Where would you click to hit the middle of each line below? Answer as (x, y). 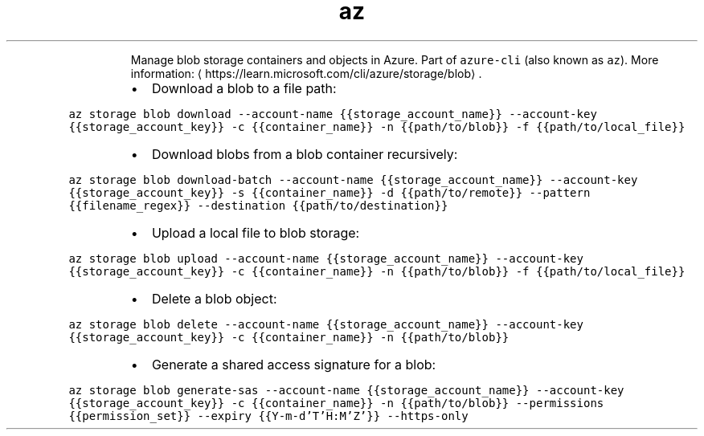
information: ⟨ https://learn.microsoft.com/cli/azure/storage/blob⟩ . (306, 73)
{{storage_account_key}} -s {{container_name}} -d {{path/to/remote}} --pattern (329, 192)
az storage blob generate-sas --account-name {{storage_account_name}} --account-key (346, 390)
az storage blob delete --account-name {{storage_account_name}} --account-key (326, 324)
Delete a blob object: (214, 298)
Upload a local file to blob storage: (256, 232)
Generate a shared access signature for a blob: (294, 364)
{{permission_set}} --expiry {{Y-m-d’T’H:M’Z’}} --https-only (268, 416)
